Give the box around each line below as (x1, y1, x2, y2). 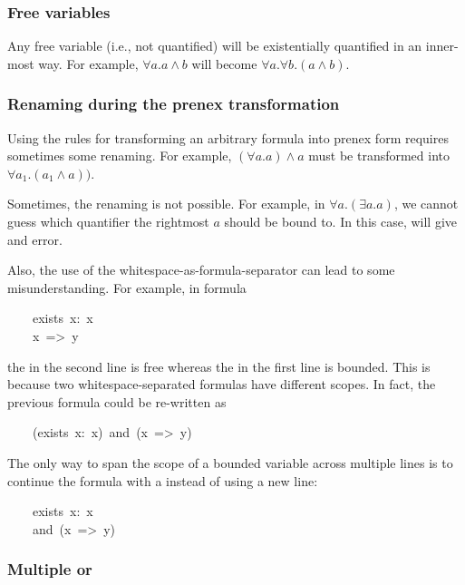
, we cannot (393, 194, 459, 213)
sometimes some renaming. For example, (7, 146, 232, 165)
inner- (425, 36, 459, 55)
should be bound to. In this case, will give (224, 212, 458, 230)
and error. (7, 229, 63, 249)
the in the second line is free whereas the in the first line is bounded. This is (7, 356, 431, 375)
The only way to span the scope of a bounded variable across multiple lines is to (7, 453, 453, 472)
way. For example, (38, 54, 139, 73)
